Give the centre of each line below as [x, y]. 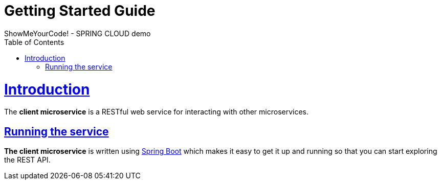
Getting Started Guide [80, 11]
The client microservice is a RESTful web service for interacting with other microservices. [157, 112]
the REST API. [27, 160]
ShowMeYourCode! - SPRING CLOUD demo [78, 33]
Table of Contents [34, 42]
